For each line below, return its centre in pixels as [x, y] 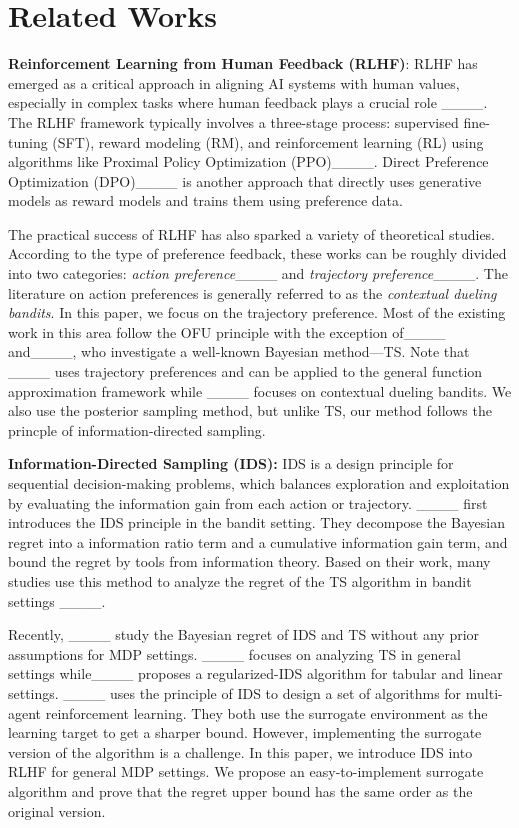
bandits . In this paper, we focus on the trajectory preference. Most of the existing [257, 312]
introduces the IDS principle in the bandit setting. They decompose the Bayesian [256, 522]
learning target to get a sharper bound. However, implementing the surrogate [245, 732]
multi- [484, 692]
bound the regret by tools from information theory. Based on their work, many [249, 561]
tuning [28, 141]
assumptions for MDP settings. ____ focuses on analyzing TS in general [234, 653]
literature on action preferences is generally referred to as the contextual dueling [252, 292]
